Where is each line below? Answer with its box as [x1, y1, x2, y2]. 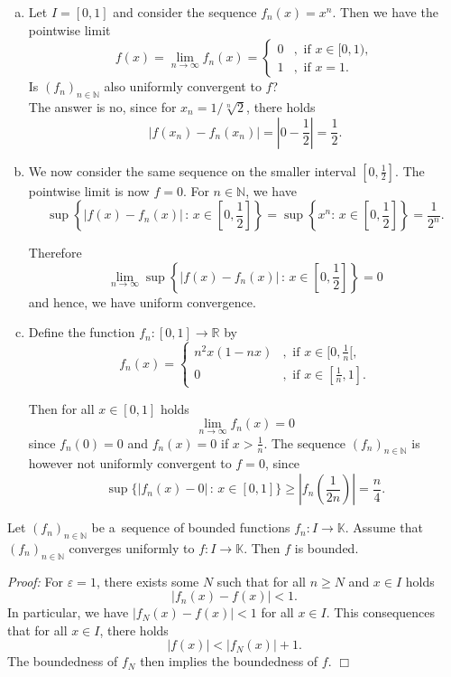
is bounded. [294, 538, 359, 557]
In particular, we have [7, 603, 129, 622]
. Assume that [345, 518, 423, 537]
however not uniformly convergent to [28, 454, 232, 473]
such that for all [216, 571, 306, 590]
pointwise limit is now [28, 181, 150, 200]
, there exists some [96, 571, 199, 590]
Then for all [28, 399, 95, 418]
